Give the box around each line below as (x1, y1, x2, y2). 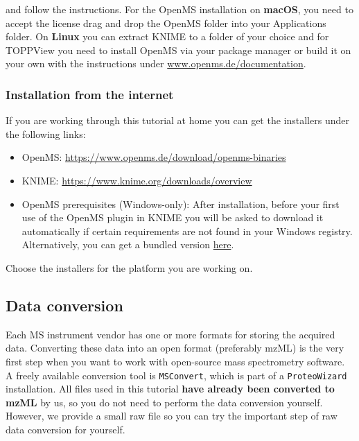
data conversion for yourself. (6, 422, 125, 436)
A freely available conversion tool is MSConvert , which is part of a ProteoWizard (6, 367, 347, 382)
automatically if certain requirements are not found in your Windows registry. (21, 223, 353, 238)
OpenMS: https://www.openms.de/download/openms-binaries (21, 150, 286, 164)
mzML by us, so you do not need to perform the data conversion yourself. (6, 395, 323, 409)
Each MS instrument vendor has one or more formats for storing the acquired (6, 327, 335, 341)
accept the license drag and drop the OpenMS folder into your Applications (6, 15, 326, 30)
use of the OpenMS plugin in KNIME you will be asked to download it (21, 210, 324, 225)
